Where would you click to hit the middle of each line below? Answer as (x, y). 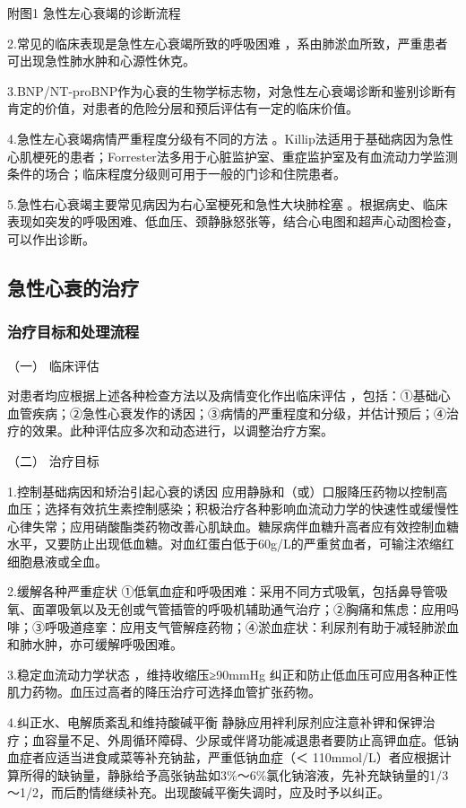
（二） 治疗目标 (53, 460)
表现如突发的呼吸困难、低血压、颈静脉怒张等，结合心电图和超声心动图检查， (233, 221)
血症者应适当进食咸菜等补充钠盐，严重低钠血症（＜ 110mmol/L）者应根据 (223, 757)
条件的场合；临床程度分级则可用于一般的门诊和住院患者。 (177, 174)
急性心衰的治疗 (73, 287)
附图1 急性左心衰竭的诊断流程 (94, 13)
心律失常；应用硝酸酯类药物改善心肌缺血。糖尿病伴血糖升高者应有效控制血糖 (233, 526)
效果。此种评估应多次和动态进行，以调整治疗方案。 (182, 430)
